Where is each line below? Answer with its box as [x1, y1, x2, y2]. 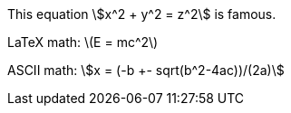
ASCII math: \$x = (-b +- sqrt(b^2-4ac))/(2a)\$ [7, 62, 285, 78]
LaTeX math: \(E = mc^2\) [7, 34, 159, 50]
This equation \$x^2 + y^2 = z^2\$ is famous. [7, 6, 276, 22]
